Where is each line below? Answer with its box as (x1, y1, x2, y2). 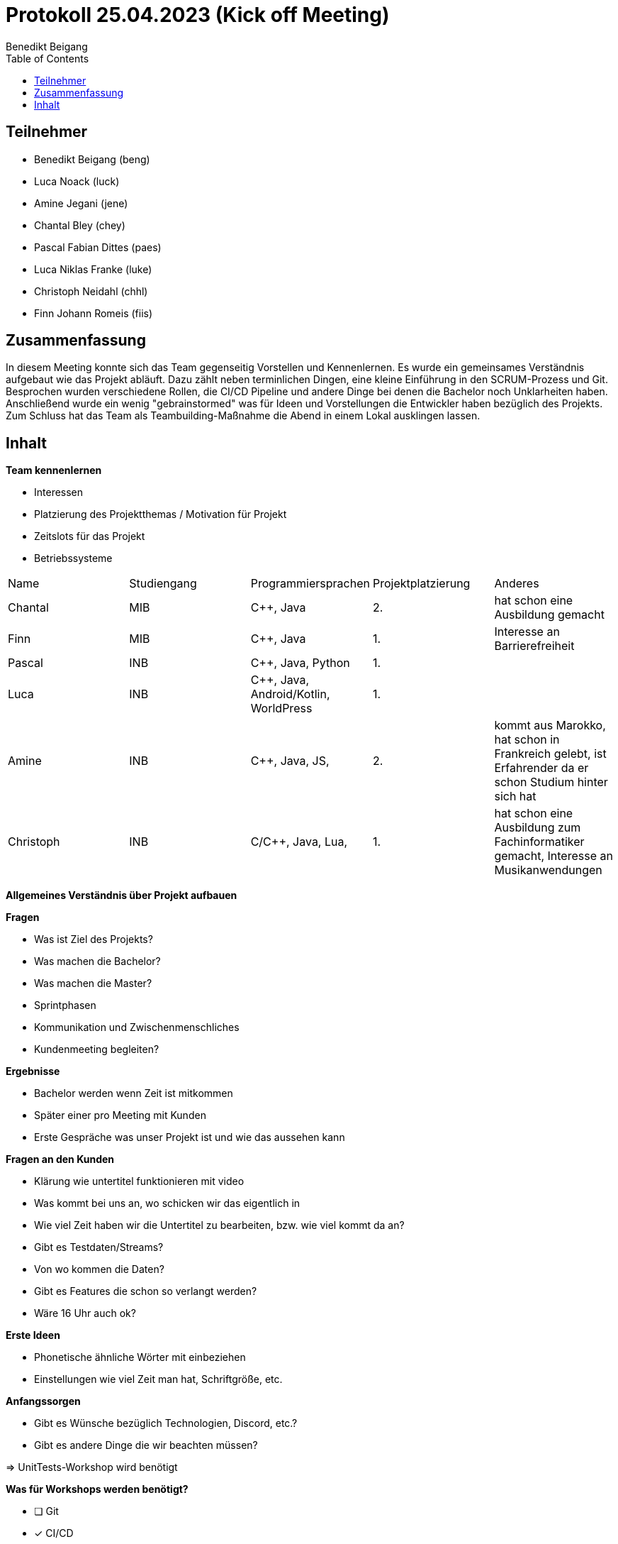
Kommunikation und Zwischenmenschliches (34, 1021, 240, 1034)
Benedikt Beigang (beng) (34, 153, 150, 165)
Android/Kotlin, (250, 687, 330, 702)
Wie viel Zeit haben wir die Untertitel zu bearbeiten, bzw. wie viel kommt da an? (34, 1219, 405, 1232)
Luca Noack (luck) (34, 175, 120, 187)
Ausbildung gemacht (494, 607, 605, 622)
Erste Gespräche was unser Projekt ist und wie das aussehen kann (34, 1131, 345, 1144)
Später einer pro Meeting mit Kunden (34, 1109, 206, 1122)
